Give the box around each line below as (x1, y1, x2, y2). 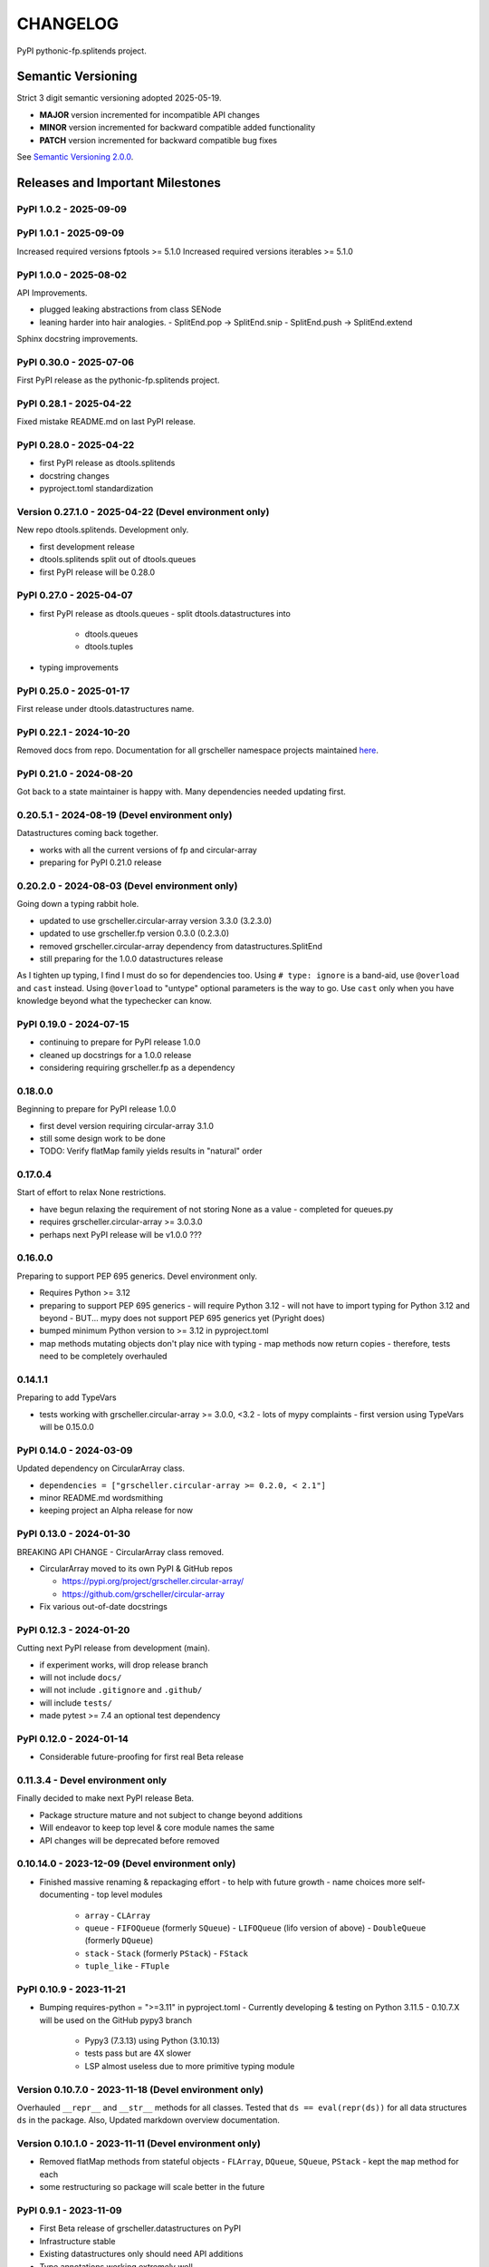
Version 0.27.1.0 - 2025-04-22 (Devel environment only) (16, 506, 270, 519)
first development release (39, 540, 135, 552)
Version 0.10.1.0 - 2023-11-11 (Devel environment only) (16, 2137, 262, 2150)
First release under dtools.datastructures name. (16, 704, 195, 715)
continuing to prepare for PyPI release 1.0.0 (39, 1036, 201, 1047)
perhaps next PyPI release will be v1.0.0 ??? (39, 1229, 203, 1240)
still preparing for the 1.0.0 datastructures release (39, 953, 224, 964)
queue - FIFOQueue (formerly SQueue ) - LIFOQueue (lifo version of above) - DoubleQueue (84, 1922, 427, 1933)
